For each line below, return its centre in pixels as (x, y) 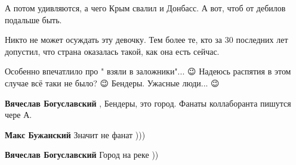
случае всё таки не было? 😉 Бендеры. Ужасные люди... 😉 (112, 82)
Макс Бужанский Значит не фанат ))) (75, 134)
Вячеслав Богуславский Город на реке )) (82, 155)
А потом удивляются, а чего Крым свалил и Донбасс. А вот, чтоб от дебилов (145, 8)
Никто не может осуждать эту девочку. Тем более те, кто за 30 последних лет (147, 40)
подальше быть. (33, 19)
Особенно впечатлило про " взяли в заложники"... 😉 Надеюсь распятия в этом (148, 71)
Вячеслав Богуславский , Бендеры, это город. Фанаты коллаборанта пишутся (148, 103)
